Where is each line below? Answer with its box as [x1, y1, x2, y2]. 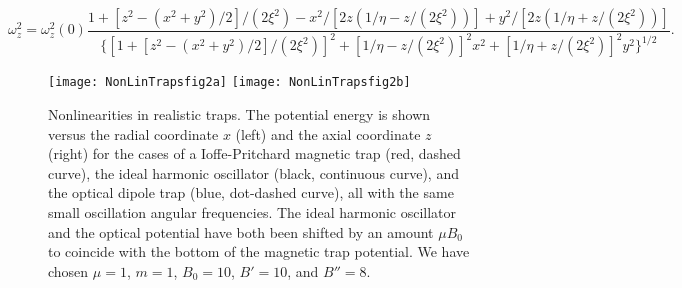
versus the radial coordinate [48, 123, 219, 144]
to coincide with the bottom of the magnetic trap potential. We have [48, 241, 470, 262]
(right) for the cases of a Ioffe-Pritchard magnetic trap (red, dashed [48, 143, 461, 164]
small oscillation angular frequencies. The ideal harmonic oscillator [48, 202, 457, 222]
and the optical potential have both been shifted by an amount [48, 221, 434, 242]
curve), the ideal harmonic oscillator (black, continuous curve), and [48, 162, 459, 183]
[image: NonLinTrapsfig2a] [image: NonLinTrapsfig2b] [48, 75, 411, 90]
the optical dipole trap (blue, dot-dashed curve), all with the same [48, 182, 454, 203]
